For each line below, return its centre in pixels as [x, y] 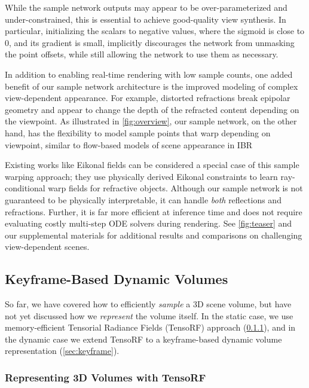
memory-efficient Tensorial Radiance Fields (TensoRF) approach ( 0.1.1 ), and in [150, 327]
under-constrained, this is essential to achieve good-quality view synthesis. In [146, 19]
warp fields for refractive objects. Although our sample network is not [175, 188]
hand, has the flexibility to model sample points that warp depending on [138, 132]
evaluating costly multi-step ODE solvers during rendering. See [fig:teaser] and [149, 223]
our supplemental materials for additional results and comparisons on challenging [154, 235]
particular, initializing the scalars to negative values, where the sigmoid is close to [155, 31]
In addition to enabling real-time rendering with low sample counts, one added [149, 74]
